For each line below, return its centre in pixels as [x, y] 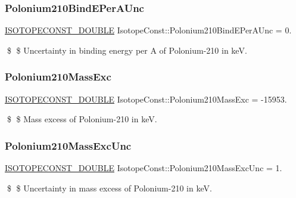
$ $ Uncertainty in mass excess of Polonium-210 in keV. [109, 188]
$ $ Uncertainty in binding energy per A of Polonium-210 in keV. [127, 50]
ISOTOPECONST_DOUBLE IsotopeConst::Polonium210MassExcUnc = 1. [144, 168]
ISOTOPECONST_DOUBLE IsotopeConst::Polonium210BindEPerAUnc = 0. [148, 30]
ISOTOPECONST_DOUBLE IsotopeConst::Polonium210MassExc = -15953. [146, 99]
